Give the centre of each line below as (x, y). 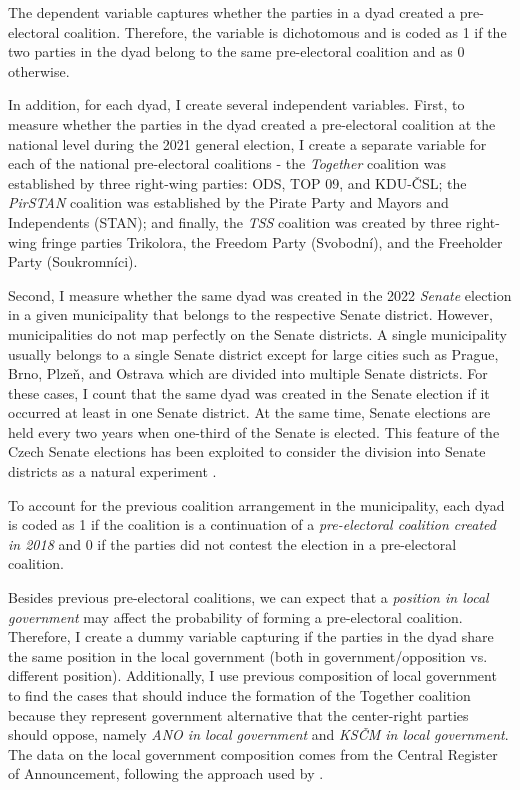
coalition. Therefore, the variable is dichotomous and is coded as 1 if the (285, 31)
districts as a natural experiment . (112, 471)
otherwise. (39, 70)
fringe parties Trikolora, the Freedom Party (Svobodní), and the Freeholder (272, 241)
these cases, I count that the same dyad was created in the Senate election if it (249, 392)
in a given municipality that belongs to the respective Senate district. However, (250, 314)
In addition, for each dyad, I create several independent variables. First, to (236, 104)
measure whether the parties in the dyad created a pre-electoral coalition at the (252, 123)
